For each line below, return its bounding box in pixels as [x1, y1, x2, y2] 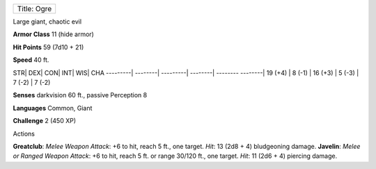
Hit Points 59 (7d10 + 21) [13, 42, 84, 51]
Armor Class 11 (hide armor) [13, 30, 94, 38]
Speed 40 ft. [13, 56, 49, 64]
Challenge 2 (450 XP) [13, 117, 77, 125]
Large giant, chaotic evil [13, 17, 82, 26]
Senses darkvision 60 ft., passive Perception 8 [13, 91, 148, 99]
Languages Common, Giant [13, 104, 93, 112]
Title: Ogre [17, 4, 52, 13]
